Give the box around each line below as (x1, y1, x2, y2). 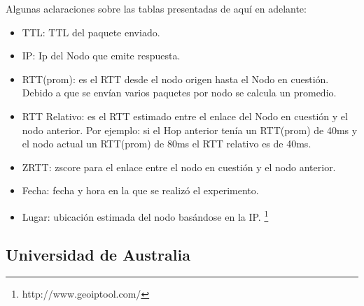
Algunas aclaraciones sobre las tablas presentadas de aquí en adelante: (6, 1, 307, 15)
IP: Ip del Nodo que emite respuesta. (22, 48, 181, 63)
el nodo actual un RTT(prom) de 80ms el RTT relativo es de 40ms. (22, 136, 311, 151)
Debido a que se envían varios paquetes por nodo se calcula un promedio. (22, 85, 337, 100)
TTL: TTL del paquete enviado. (22, 24, 160, 39)
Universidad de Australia (6, 243, 190, 265)
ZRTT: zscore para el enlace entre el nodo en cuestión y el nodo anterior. (22, 159, 336, 174)
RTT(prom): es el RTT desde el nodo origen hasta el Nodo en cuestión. (22, 71, 329, 86)
